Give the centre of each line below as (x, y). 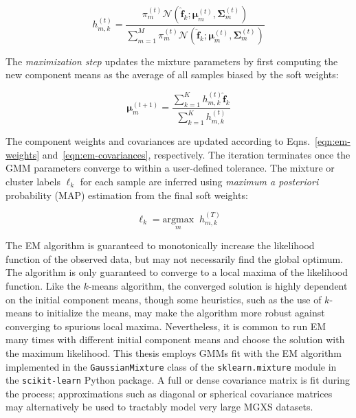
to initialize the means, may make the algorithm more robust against (180, 313)
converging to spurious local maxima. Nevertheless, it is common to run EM (166, 326)
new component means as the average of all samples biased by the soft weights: (172, 74)
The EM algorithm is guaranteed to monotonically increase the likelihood (160, 245)
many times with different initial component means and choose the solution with (175, 339)
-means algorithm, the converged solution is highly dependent (218, 285)
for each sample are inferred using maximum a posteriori (199, 181)
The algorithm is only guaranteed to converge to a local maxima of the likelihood (177, 272)
